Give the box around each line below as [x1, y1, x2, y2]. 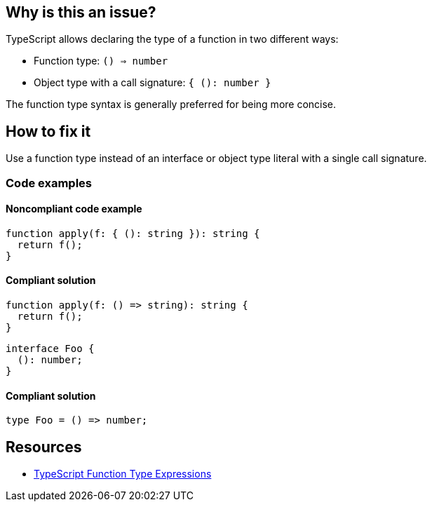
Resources [6, 438, 82, 456]
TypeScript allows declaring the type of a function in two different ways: [6, 33, 339, 46]
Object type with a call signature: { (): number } [34, 76, 271, 89]
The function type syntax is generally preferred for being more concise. [6, 98, 337, 111]
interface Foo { [6, 343, 95, 355]
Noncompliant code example [6, 203, 142, 215]
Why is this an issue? [6, 4, 156, 21]
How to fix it [6, 122, 91, 140]
